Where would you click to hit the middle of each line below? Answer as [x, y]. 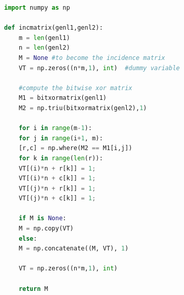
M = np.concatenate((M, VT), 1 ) [74, 249]
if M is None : [42, 218]
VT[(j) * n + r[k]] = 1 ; [57, 188]
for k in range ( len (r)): [61, 158]
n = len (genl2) [44, 48]
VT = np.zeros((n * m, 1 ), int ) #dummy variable [99, 68]
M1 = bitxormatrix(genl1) [63, 98]
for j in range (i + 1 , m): [61, 138]
